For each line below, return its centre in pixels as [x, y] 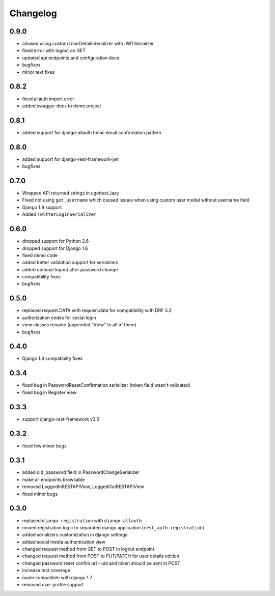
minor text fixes [38, 72]
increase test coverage [46, 571]
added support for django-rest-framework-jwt [71, 159]
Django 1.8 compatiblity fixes [52, 358]
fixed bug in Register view [49, 392]
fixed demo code [40, 255]
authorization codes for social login [59, 318]
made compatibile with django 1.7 [57, 577]
